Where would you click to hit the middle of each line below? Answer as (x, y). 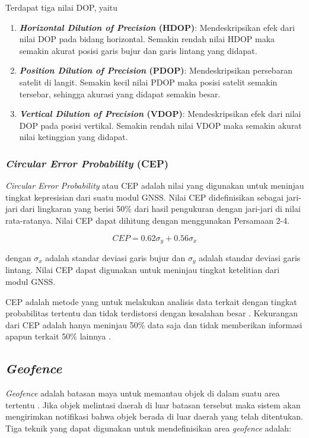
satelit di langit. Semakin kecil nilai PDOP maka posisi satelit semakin (148, 82)
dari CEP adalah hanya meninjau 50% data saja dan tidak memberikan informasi (154, 324)
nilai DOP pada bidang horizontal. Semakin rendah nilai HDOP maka (147, 39)
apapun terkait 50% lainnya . (58, 336)
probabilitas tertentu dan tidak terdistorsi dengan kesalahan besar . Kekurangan (152, 313)
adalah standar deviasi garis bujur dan (115, 257)
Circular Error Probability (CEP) (87, 163)
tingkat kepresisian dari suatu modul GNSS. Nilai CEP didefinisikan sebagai (144, 197)
